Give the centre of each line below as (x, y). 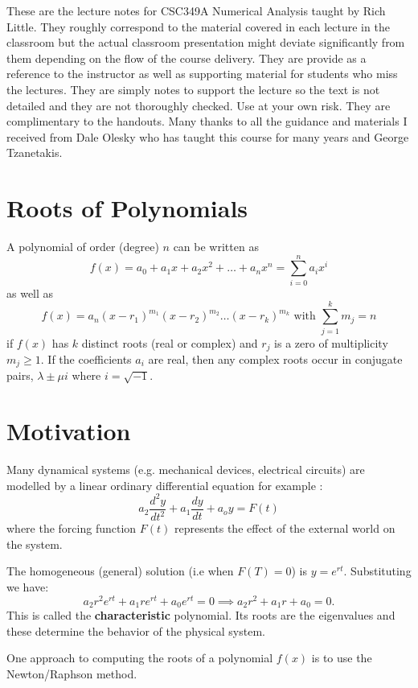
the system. (35, 544)
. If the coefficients (86, 358)
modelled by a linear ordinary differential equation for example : (165, 485)
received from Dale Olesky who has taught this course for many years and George (208, 136)
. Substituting (377, 571)
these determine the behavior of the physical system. (136, 630)
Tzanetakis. (35, 152)
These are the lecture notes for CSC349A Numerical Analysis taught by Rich (196, 10)
